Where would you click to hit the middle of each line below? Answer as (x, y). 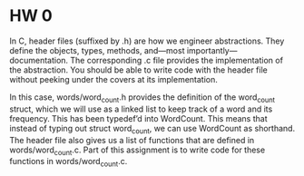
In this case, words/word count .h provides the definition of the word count (142, 98)
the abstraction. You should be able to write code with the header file (138, 70)
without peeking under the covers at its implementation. (113, 79)
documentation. (39, 60)
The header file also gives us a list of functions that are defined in (132, 140)
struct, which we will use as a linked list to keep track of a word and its (141, 109)
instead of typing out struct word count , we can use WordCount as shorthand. (152, 129)
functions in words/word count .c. (69, 162)
